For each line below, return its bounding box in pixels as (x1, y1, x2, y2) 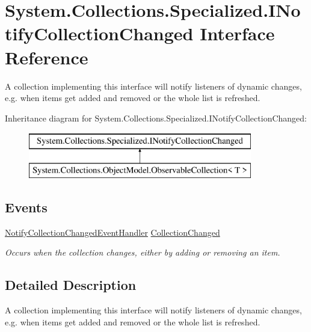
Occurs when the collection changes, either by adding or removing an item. (5, 246, 280, 259)
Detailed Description (5, 275, 137, 294)
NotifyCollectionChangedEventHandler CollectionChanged (5, 226, 220, 238)
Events (5, 197, 48, 216)
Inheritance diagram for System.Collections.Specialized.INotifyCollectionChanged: (5, 111, 307, 124)
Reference (5, 45, 88, 69)
